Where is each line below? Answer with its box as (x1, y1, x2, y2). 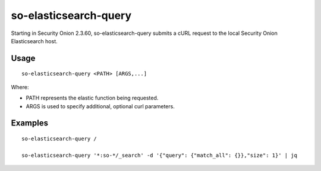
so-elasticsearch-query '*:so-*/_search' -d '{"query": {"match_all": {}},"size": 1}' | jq (21, 151, 297, 159)
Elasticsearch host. (11, 37, 58, 44)
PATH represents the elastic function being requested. (26, 95, 159, 102)
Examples (11, 118, 49, 128)
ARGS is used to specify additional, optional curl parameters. (26, 102, 175, 109)
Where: (11, 83, 29, 91)
